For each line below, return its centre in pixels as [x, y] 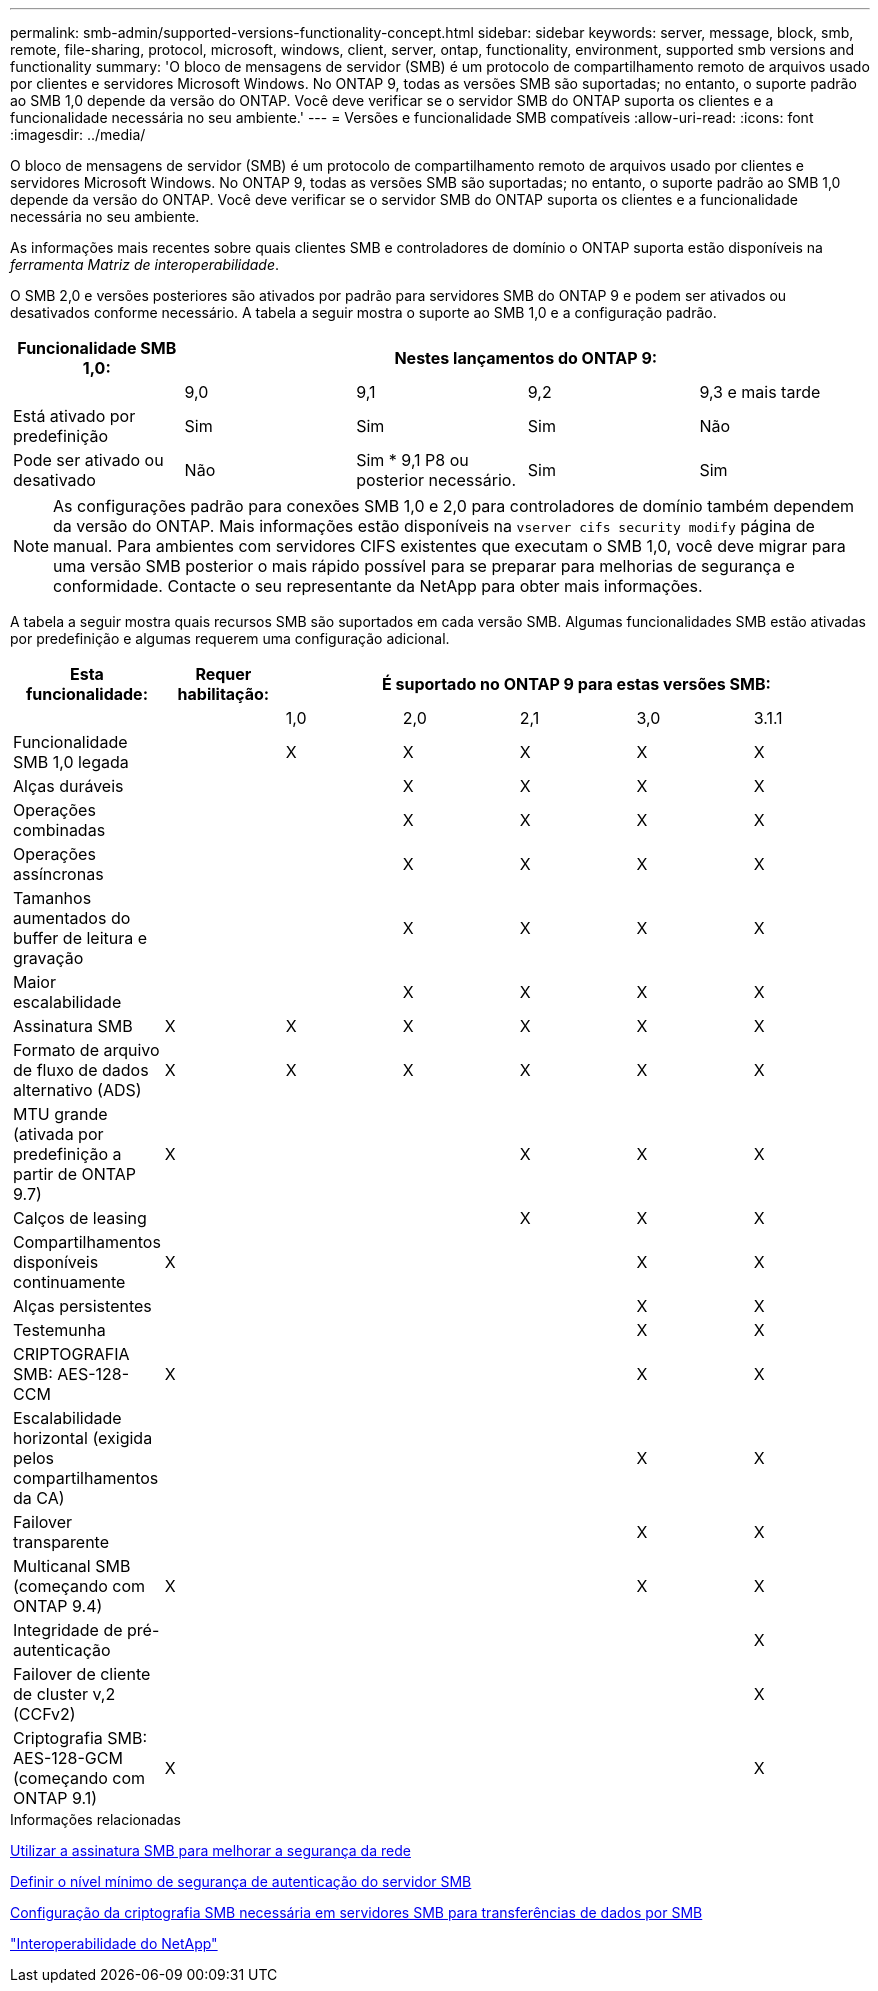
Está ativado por [74, 416]
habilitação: [223, 694]
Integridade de [68, 1630]
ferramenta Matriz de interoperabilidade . [145, 264]
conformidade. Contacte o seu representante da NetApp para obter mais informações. [378, 586]
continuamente [69, 1282]
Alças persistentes [82, 1306]
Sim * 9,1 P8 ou [412, 460]
